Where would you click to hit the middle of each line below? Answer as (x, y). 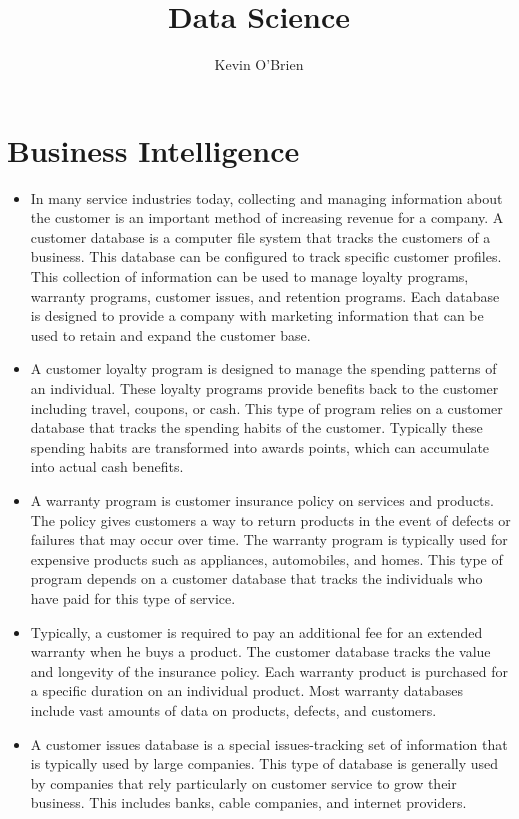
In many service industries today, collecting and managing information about (266, 197)
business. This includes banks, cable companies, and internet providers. (248, 802)
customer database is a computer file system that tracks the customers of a (260, 236)
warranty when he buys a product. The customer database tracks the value (260, 651)
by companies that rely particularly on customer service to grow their (243, 782)
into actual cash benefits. (107, 466)
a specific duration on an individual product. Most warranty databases (246, 690)
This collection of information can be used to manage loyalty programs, (249, 276)
